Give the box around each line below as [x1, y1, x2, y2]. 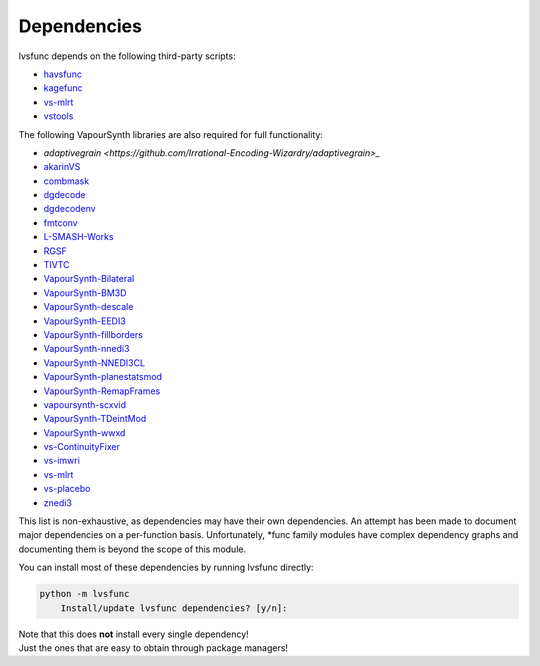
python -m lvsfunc [39, 588, 130, 600]
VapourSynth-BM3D [43, 286, 127, 299]
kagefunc [43, 82, 84, 94]
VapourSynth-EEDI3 [43, 315, 127, 327]
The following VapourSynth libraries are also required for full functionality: [18, 128, 324, 140]
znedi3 [43, 496, 72, 509]
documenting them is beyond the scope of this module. [18, 543, 247, 555]
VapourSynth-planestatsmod [43, 371, 162, 383]
